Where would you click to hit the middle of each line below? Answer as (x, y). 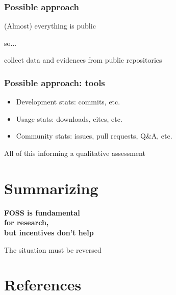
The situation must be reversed (53, 249)
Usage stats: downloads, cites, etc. (69, 118)
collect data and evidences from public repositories (83, 60)
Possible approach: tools (55, 82)
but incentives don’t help (49, 232)
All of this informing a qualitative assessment (75, 153)
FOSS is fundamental (42, 212)
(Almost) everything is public (50, 26)
